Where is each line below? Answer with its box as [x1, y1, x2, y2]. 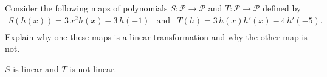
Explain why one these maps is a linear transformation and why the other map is [5, 30, 308, 43]
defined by [263, 2, 301, 14]
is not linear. [69, 62, 117, 75]
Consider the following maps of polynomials [5, 2, 168, 14]
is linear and [13, 62, 59, 75]
